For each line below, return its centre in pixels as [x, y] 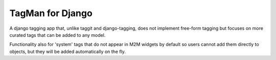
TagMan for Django [51, 13]
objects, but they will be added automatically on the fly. [68, 51]
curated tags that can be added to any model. [57, 35]
